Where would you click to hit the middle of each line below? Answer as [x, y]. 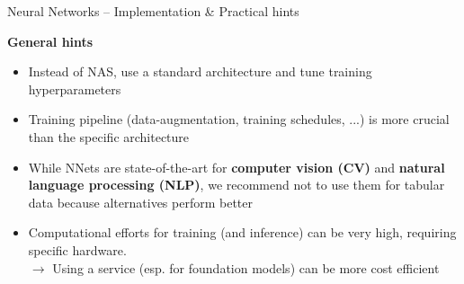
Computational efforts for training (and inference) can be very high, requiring [242, 232]
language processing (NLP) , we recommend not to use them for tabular [236, 185]
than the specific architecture [109, 136]
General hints [50, 41]
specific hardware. [77, 249]
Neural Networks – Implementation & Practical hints [153, 11]
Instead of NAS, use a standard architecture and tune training [200, 71]
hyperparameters [75, 89]
